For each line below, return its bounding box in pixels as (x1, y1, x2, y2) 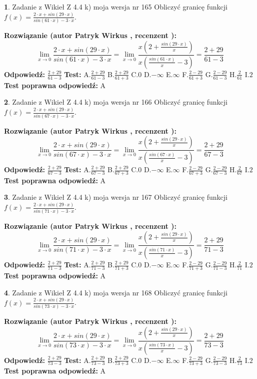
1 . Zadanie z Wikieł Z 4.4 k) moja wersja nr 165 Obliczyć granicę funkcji (4, 2, 227, 12)
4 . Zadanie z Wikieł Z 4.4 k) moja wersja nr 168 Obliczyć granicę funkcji (4, 287, 227, 297)
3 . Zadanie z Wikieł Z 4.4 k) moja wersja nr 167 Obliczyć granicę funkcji (4, 192, 227, 202)
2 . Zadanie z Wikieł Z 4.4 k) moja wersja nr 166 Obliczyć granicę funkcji (4, 97, 227, 107)
